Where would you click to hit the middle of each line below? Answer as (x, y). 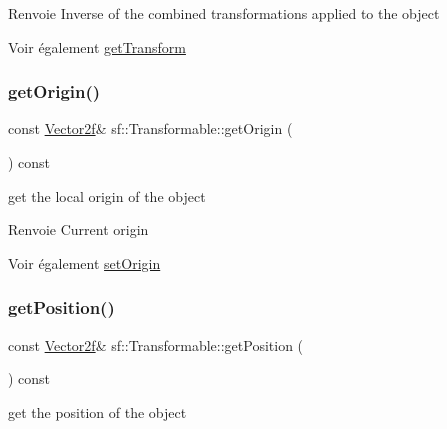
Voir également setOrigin (84, 262)
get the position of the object (97, 411)
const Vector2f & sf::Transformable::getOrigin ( (150, 128)
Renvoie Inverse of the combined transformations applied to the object (224, 13)
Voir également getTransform (97, 46)
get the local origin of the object (107, 195)
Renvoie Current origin (78, 229)
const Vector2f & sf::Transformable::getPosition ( (156, 344)
